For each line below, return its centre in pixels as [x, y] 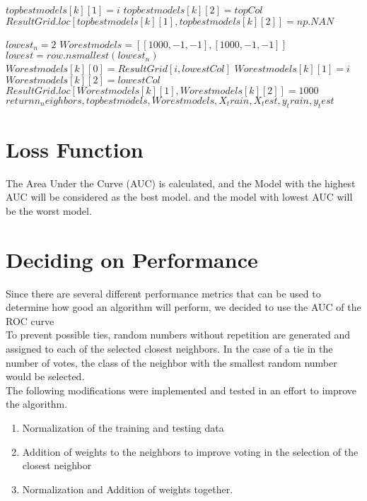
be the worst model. [49, 210]
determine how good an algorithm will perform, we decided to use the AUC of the [183, 307]
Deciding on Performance [132, 259]
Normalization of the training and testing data [123, 427]
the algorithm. [37, 404]
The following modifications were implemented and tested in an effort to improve [181, 390]
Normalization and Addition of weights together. [128, 489]
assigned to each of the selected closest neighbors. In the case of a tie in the [169, 348]
